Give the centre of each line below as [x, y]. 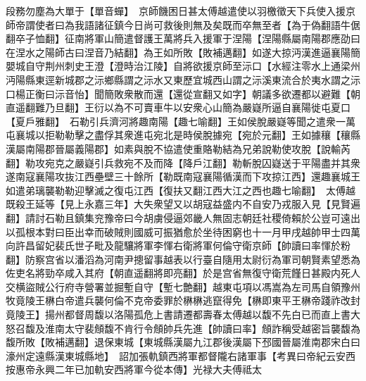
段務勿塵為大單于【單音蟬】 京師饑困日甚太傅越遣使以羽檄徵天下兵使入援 [176, 11]
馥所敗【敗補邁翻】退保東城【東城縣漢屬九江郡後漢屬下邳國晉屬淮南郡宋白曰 [183, 342]
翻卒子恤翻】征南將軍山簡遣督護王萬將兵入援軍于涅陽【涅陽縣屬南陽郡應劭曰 [183, 38]
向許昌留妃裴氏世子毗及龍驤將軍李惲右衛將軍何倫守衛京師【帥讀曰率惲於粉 [178, 245]
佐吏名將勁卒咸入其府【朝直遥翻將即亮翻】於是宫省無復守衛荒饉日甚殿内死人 [183, 273]
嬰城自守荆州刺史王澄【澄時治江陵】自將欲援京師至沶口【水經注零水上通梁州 [183, 66]
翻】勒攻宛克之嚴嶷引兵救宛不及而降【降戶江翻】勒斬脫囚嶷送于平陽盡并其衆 [183, 162]
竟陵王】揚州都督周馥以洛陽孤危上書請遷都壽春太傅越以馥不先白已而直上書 [178, 314]
